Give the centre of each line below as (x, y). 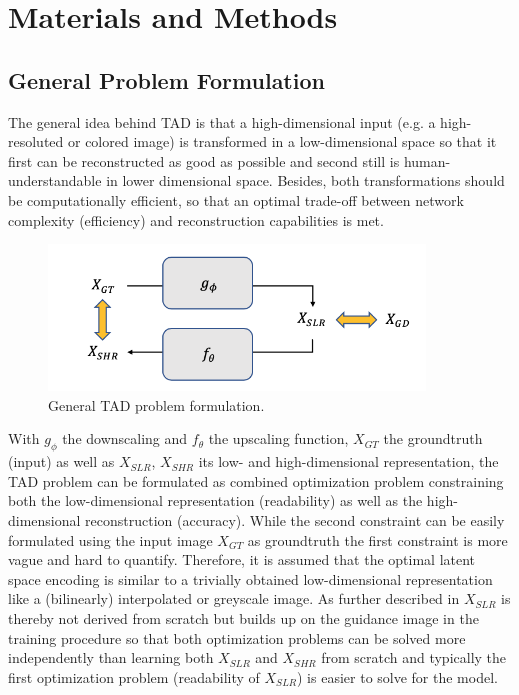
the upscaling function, (278, 438)
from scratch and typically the (414, 657)
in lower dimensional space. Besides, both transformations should (305, 180)
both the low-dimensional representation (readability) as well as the (215, 500)
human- (427, 160)
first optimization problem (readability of (134, 676)
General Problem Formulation (166, 79)
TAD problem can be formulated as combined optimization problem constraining (256, 480)
